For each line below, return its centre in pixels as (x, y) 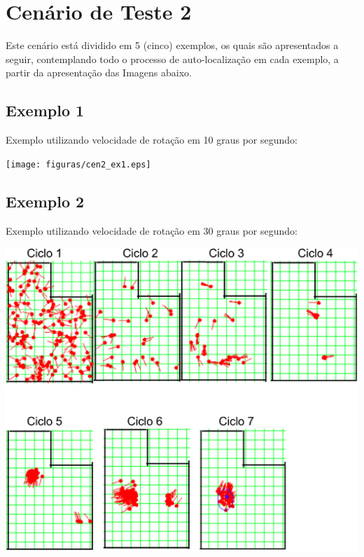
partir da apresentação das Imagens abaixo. (99, 73)
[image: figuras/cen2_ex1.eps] (78, 164)
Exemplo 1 (45, 110)
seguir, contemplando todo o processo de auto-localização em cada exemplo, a (172, 59)
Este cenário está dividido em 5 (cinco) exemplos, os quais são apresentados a (172, 45)
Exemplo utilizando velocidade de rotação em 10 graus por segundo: (152, 140)
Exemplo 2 (45, 201)
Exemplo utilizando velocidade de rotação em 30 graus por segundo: (152, 230)
